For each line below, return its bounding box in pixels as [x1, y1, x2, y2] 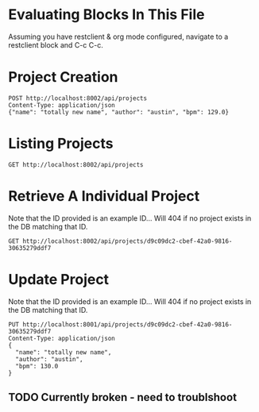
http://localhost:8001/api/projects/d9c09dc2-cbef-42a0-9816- [22, 320, 233, 329]
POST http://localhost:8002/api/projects [8, 94, 148, 102]
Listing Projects [8, 135, 114, 152]
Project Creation [8, 68, 118, 87]
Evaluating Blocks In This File [8, 6, 205, 24]
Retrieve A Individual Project [8, 187, 200, 205]
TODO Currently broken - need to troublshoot [8, 391, 237, 404]
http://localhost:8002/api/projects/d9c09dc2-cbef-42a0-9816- [22, 237, 233, 245]
